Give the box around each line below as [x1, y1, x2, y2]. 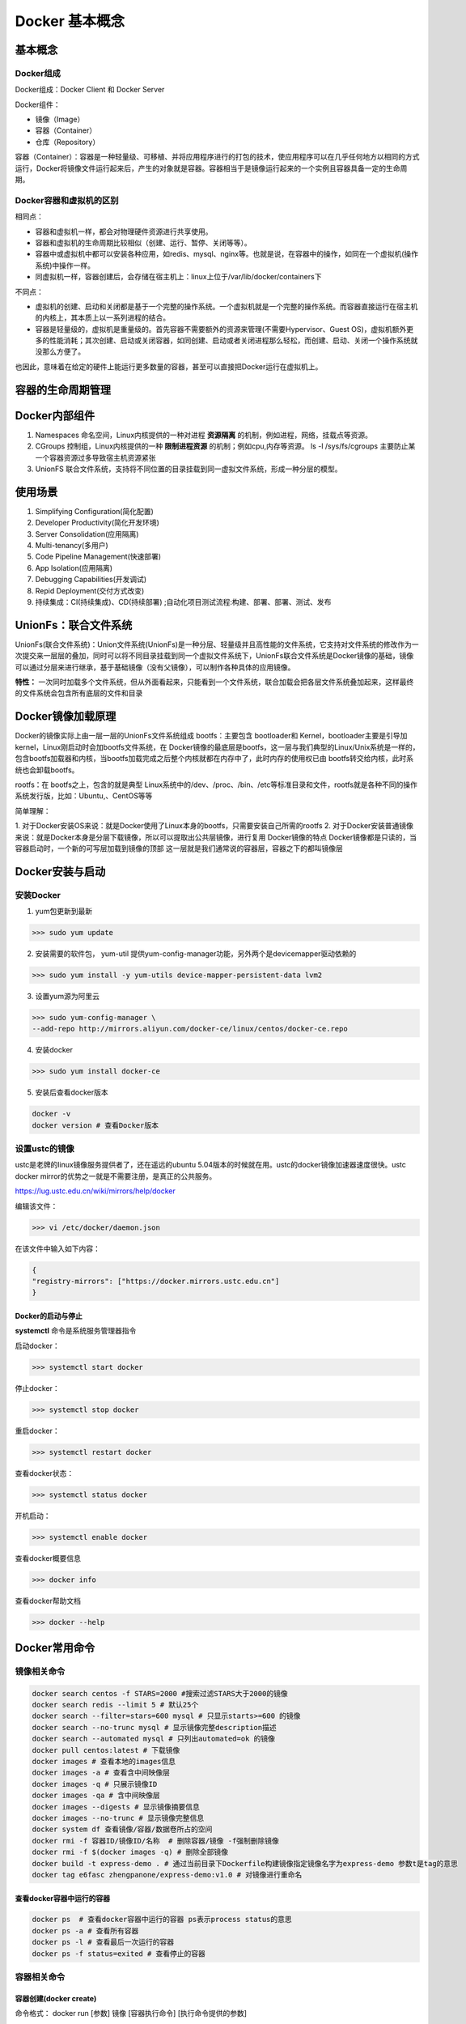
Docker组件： [15, 100, 61, 109]
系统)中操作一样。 [35, 260, 95, 270]
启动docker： [15, 1341, 60, 1350]
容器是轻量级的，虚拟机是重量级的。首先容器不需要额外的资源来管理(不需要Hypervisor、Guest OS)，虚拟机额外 [35, 324, 407, 334]
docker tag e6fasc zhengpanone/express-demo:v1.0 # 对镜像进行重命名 [32, 1870, 303, 1879]
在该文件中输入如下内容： [15, 1244, 100, 1253]
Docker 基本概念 [15, 12, 125, 30]
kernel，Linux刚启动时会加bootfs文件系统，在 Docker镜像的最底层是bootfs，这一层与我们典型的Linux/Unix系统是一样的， [15, 742, 420, 752]
